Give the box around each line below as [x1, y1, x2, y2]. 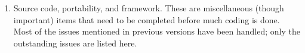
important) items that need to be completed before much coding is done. [13, 13, 280, 26]
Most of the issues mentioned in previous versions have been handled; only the [13, 25, 300, 38]
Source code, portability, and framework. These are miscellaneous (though [13, 2, 284, 14]
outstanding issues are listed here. [13, 36, 137, 49]
